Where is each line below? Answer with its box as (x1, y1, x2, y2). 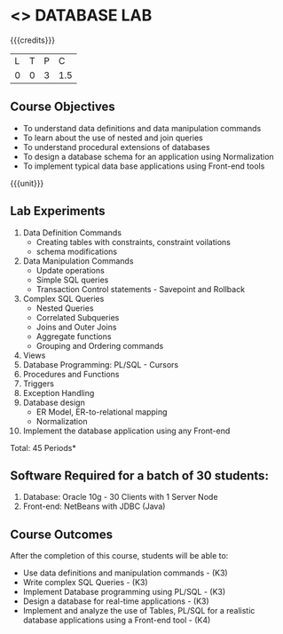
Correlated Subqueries (35, 312, 120, 322)
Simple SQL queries (35, 274, 109, 285)
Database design (22, 397, 85, 408)
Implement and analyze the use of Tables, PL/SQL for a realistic (22, 606, 255, 616)
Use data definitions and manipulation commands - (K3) (22, 567, 229, 578)
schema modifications (35, 246, 118, 257)
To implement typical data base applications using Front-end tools (22, 161, 265, 171)
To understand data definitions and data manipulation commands (22, 123, 262, 133)
